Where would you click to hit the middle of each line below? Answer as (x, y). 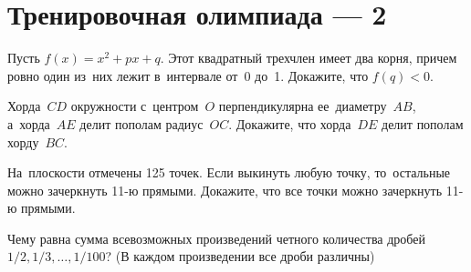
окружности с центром (135, 106)
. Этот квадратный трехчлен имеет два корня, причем (309, 58)
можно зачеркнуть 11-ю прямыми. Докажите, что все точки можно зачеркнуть (225, 190)
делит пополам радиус (141, 123)
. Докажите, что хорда (290, 123)
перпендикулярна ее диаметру (303, 106)
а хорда (29, 123)
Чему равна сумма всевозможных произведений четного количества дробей (216, 238)
